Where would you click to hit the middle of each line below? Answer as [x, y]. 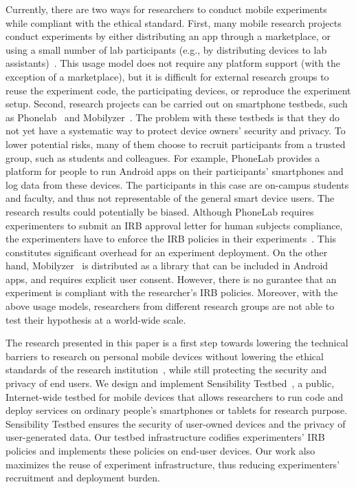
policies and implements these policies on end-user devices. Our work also [160, 450]
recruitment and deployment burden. [83, 478]
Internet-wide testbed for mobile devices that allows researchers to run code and [175, 396]
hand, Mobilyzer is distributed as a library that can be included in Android [167, 266]
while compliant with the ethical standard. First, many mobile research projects [174, 22]
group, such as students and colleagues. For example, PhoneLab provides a [163, 157]
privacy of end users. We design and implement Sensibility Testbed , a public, [170, 383]
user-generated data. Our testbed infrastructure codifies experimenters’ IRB [165, 437]
